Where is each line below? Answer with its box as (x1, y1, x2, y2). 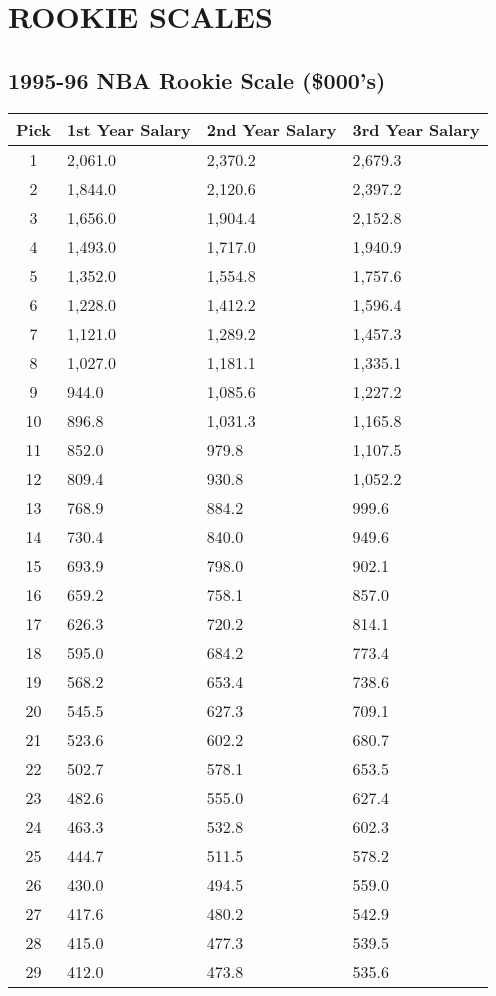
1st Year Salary (67, 117, 191, 141)
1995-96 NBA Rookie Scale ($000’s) (8, 64, 386, 95)
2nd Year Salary (206, 117, 337, 141)
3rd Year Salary (352, 117, 480, 141)
